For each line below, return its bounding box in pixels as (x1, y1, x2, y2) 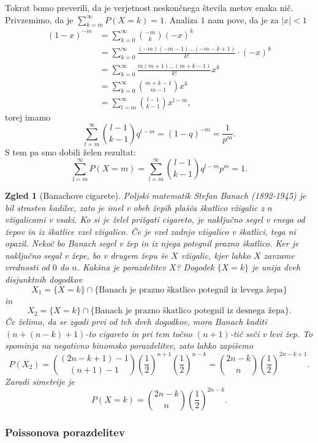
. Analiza (164, 13, 198, 26)
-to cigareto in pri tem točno (85, 327, 192, 340)
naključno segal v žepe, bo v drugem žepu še (5, 248, 168, 261)
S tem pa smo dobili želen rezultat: (5, 145, 136, 158)
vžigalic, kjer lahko (181, 248, 251, 261)
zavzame (263, 248, 295, 261)
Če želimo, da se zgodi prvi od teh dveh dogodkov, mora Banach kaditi (5, 315, 267, 328)
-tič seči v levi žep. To (230, 327, 313, 340)
